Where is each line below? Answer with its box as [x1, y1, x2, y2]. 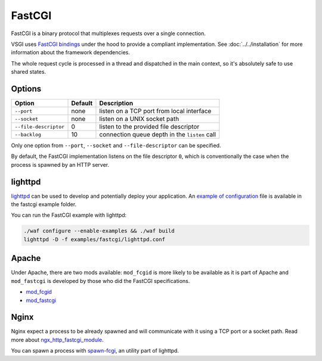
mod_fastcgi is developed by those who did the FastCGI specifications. [11, 277, 190, 284]
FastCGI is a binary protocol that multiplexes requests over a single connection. [11, 30, 206, 37]
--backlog [14, 131, 42, 138]
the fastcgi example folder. [11, 201, 77, 208]
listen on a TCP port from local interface [99, 107, 212, 116]
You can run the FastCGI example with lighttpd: [11, 211, 127, 219]
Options [11, 83, 42, 94]
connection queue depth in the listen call [99, 130, 216, 139]
